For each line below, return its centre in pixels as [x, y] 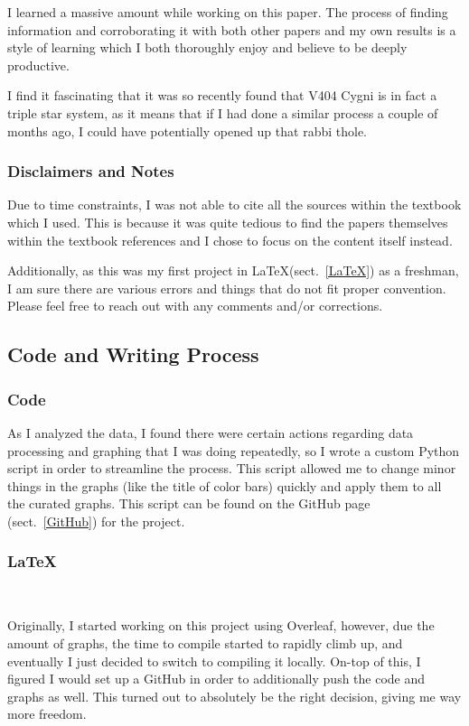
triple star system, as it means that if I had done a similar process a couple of [223, 112]
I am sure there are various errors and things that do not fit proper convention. [227, 288]
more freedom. [47, 714]
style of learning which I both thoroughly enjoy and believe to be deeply [207, 47]
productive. [38, 65]
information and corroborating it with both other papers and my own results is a [232, 29]
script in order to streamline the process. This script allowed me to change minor [232, 468]
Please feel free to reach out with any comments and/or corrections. [195, 306]
